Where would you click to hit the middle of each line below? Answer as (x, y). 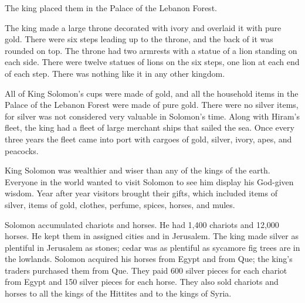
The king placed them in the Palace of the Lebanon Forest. (111, 8)
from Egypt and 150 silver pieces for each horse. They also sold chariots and (142, 282)
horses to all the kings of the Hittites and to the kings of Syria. (118, 293)
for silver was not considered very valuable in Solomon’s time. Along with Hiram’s (152, 116)
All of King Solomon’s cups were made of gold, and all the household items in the (152, 93)
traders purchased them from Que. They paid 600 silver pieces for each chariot (146, 270)
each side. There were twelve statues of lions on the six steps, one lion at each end (152, 62)
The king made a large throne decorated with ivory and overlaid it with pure (143, 27)
